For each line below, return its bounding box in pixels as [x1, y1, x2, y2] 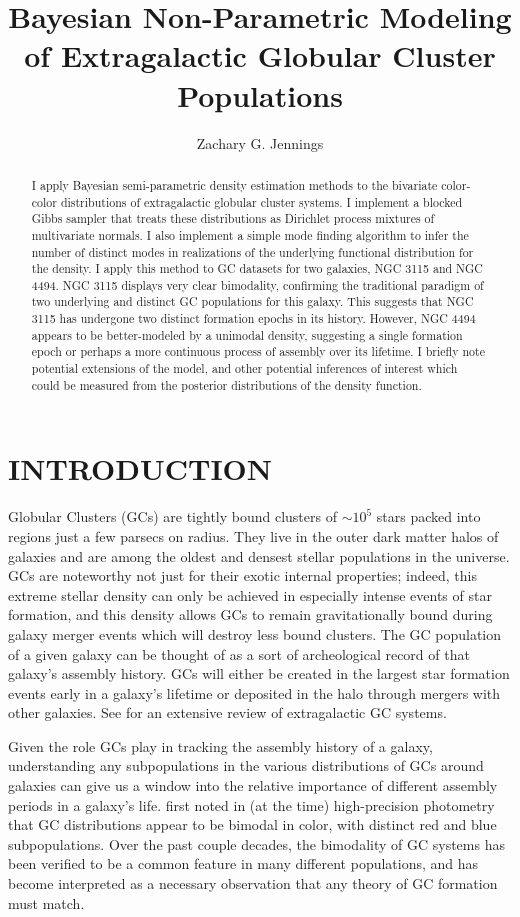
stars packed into [376, 506, 481, 527]
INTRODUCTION [8, 448, 273, 489]
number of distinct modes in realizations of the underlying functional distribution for [31, 243, 474, 260]
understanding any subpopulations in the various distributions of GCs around [8, 755, 484, 776]
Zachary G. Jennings [196, 132, 324, 153]
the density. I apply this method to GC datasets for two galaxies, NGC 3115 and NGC [31, 260, 483, 277]
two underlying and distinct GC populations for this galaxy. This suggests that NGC [31, 293, 474, 310]
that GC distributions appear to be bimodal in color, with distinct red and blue [8, 814, 497, 835]
